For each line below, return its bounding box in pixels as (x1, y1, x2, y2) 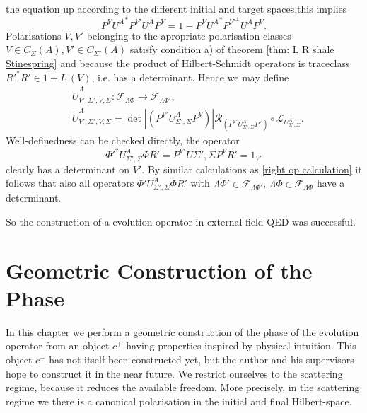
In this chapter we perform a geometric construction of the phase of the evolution (6, 324, 359, 339)
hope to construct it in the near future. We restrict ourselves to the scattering (6, 366, 343, 380)
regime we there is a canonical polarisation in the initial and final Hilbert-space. (6, 393, 352, 408)
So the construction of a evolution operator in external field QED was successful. (6, 214, 356, 228)
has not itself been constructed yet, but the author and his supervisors (49, 351, 354, 366)
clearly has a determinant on (6, 161, 130, 176)
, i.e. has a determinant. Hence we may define (91, 69, 289, 84)
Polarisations (6, 28, 62, 42)
